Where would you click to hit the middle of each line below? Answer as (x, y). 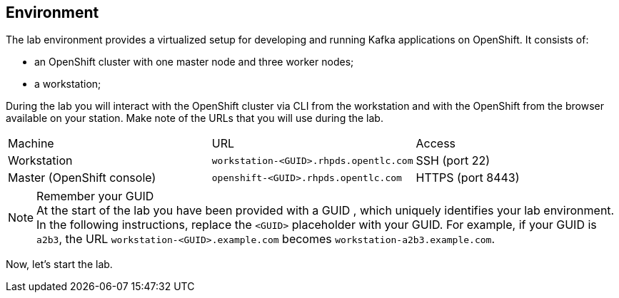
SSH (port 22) (453, 161)
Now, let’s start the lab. (59, 264)
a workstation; (68, 84)
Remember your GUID (95, 196)
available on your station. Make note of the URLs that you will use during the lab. (195, 118)
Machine (31, 144)
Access (436, 144)
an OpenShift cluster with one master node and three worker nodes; (194, 62)
